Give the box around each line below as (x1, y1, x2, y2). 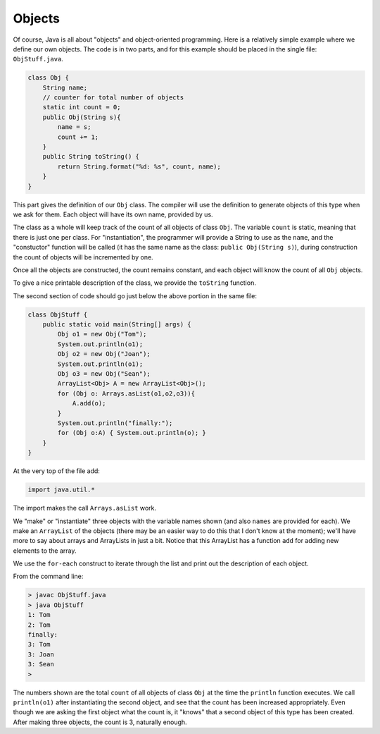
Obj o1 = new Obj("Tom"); (57, 330, 147, 338)
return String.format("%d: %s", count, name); (57, 162, 221, 171)
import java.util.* (27, 486, 95, 494)
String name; (42, 83, 88, 92)
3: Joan (27, 650, 54, 659)
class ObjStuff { (27, 310, 88, 319)
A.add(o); (72, 399, 106, 408)
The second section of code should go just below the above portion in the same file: (13, 291, 257, 300)
